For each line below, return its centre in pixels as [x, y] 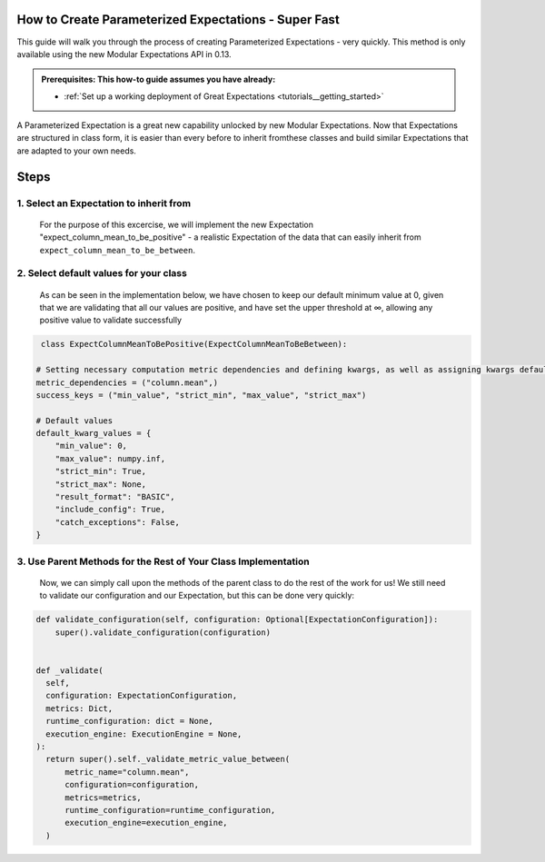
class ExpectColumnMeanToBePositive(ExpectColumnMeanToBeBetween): [194, 344]
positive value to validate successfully [110, 320]
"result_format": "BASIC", [115, 497]
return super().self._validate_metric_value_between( [168, 759]
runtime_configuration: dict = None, [129, 721]
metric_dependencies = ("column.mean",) [127, 382]
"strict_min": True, [101, 471]
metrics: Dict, [79, 708]
